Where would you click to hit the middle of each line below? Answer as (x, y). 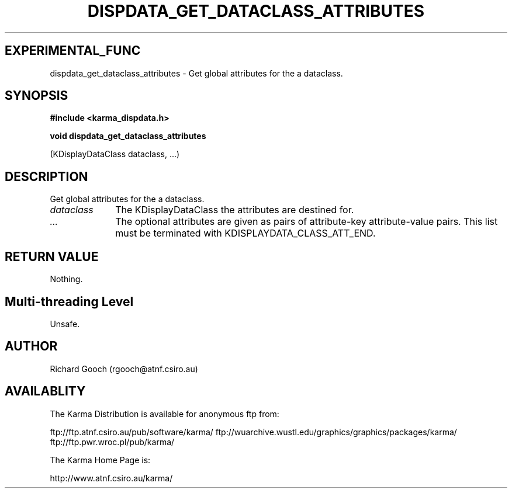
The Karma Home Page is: (100, 460)
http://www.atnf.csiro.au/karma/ (111, 478)
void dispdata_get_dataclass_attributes (128, 136)
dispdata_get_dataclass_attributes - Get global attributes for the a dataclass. (196, 73)
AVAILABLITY (45, 391)
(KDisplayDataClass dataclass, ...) (115, 154)
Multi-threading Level (69, 301)
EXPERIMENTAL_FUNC (73, 51)
